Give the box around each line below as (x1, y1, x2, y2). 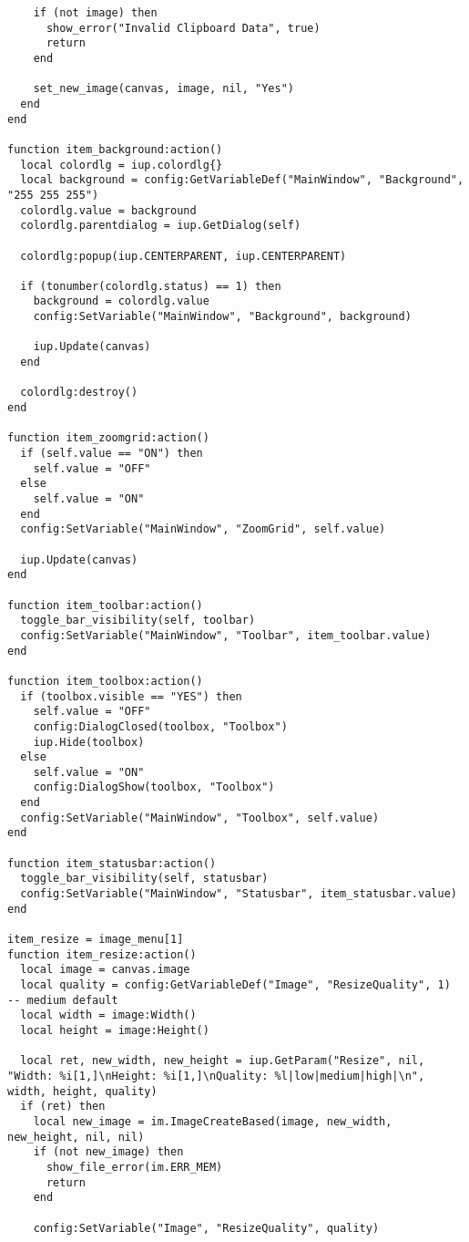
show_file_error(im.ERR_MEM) (46, 1160, 223, 1174)
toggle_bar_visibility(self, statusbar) (20, 872, 269, 885)
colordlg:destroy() (20, 386, 138, 399)
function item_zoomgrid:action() (7, 431, 209, 445)
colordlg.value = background (20, 203, 197, 217)
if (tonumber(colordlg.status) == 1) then (20, 279, 281, 293)
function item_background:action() (7, 142, 223, 156)
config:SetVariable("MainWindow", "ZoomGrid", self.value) (20, 523, 386, 536)
